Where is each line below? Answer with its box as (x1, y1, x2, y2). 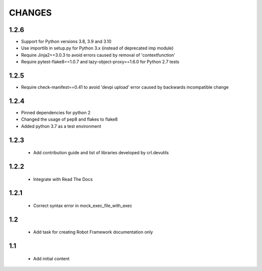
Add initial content (33, 255, 70, 261)
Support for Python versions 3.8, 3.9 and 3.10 (21, 39, 112, 45)
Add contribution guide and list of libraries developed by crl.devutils (33, 150, 169, 156)
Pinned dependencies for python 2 (21, 110, 91, 116)
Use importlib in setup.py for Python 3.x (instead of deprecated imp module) (21, 45, 174, 51)
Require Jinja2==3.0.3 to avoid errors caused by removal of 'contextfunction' (21, 52, 176, 58)
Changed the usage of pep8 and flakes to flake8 (21, 116, 118, 122)
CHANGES (9, 7, 52, 18)
